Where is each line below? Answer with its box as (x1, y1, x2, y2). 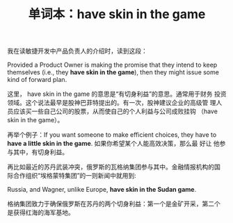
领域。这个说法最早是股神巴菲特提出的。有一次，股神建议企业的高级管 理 (7, 99, 216, 107)
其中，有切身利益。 (13, 148, 68, 156)
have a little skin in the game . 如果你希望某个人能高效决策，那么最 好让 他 (7, 140, 220, 148)
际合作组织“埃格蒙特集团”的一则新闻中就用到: (7, 172, 137, 180)
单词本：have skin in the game (28, 6, 206, 22)
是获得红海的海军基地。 (7, 208, 74, 217)
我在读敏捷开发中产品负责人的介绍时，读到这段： (7, 47, 147, 56)
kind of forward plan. (7, 76, 67, 84)
